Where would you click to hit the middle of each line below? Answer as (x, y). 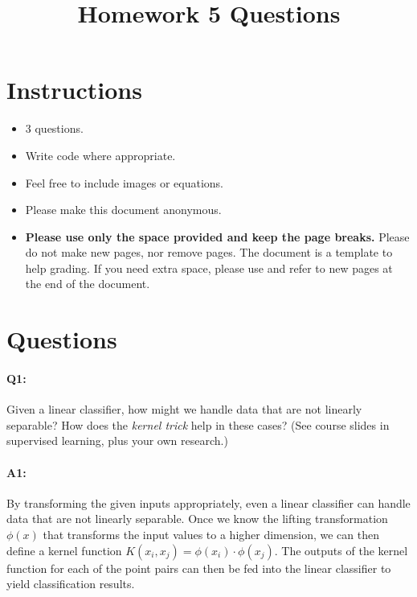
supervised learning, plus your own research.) (117, 441)
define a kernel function (64, 550)
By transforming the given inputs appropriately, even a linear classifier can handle (208, 502)
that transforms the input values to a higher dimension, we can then (211, 534)
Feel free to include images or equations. (124, 182)
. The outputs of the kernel (341, 550)
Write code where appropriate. (100, 155)
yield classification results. (71, 584)
